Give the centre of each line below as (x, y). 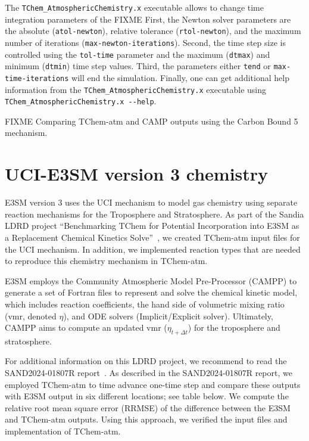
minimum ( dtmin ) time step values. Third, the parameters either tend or (138, 66)
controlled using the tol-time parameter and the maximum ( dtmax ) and (138, 54)
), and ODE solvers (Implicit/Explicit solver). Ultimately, (168, 316)
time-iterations (37, 78)
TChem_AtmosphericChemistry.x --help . (81, 101)
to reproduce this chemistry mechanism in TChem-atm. (106, 261)
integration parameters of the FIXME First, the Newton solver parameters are (148, 19)
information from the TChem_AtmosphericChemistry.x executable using (136, 89)
